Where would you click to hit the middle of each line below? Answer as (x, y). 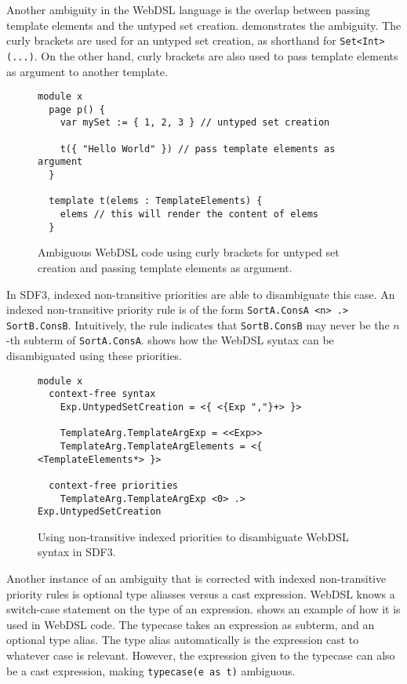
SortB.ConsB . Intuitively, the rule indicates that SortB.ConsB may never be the (198, 324)
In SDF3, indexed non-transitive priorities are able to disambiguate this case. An (201, 294)
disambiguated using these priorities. (94, 356)
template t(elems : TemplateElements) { (156, 201)
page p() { (77, 109)
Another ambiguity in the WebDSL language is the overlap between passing (188, 9)
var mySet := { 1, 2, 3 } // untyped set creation (195, 123)
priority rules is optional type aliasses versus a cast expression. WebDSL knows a (201, 593)
